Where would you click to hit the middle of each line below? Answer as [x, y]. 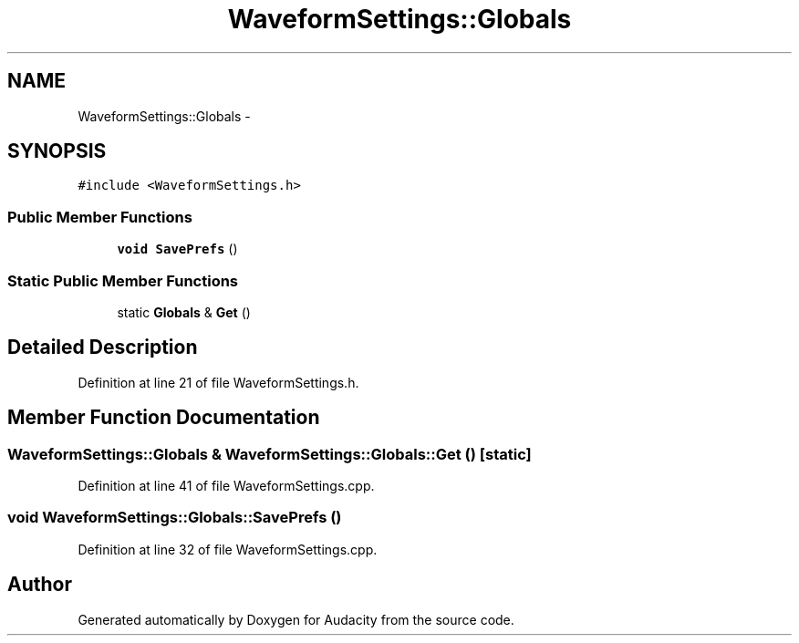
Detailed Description [103, 347]
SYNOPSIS [57, 151]
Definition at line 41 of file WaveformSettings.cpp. [226, 486]
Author [40, 585]
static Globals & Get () [184, 312]
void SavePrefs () [177, 249]
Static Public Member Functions [123, 280]
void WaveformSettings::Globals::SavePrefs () [175, 518]
